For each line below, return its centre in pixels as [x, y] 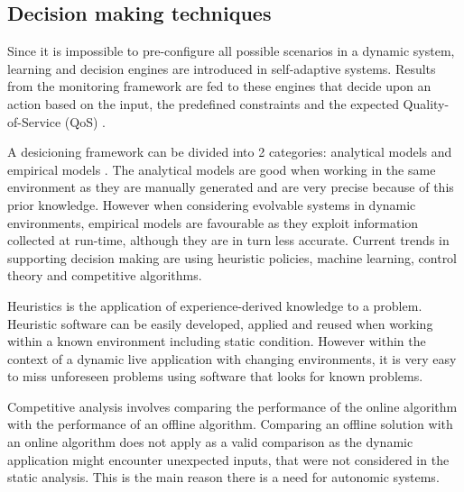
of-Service [34, 121]
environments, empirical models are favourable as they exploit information [213, 222]
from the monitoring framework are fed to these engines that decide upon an [219, 86]
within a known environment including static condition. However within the [217, 341]
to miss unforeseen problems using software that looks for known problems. [215, 376]
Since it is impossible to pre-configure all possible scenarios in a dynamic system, [231, 51]
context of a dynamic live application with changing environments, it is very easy [232, 358]
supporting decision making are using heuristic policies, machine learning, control [232, 257]
